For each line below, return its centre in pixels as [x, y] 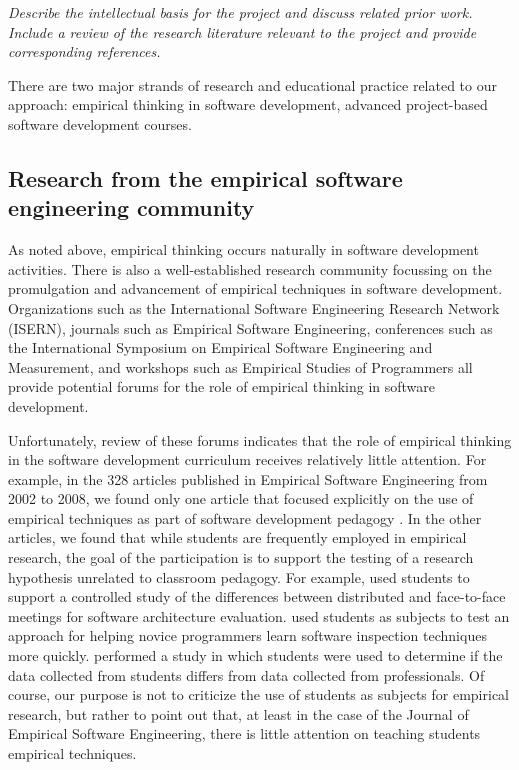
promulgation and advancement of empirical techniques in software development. [255, 288]
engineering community [131, 207]
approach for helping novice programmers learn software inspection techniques [247, 635]
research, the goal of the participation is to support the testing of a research [241, 557]
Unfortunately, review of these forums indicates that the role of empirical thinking [260, 439]
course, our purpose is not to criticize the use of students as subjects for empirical [259, 694]
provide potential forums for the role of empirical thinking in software [222, 386]
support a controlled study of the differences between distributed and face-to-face [257, 596]
